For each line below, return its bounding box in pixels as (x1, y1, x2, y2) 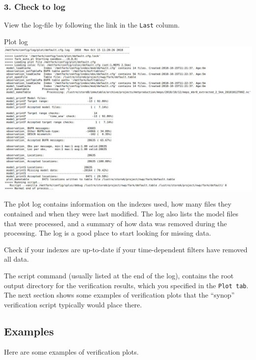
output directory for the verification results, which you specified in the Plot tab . (4, 280, 249, 290)
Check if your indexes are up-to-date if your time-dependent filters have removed (4, 244, 248, 254)
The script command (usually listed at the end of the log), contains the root (4, 270, 234, 280)
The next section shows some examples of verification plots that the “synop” (4, 290, 235, 300)
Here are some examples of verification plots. (4, 346, 139, 357)
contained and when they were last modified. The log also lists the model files (4, 209, 238, 219)
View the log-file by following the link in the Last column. (4, 20, 180, 30)
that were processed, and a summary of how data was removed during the (4, 218, 227, 228)
